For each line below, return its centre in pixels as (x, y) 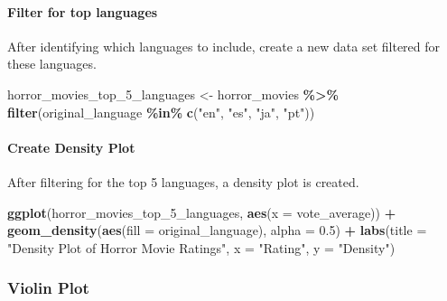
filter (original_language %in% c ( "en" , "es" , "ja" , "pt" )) (161, 112)
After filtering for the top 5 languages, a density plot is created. (183, 181)
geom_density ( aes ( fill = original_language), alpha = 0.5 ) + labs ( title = (217, 230)
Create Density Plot (71, 147)
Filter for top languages (83, 11)
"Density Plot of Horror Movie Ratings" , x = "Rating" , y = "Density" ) (201, 247)
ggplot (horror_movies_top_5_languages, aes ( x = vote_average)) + (202, 212)
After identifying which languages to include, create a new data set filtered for (224, 46)
